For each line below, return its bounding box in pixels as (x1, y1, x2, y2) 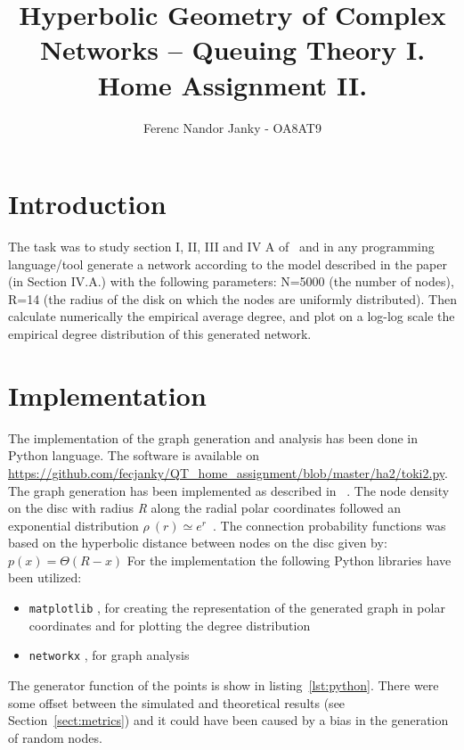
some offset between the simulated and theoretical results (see (8, 693, 346, 712)
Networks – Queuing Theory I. (39, 31, 426, 68)
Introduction (8, 185, 167, 222)
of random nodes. (8, 728, 102, 746)
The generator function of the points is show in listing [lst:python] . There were (8, 675, 439, 694)
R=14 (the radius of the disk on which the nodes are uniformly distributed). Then (8, 289, 457, 308)
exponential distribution (8, 515, 139, 534)
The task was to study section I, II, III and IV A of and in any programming (8, 237, 435, 256)
